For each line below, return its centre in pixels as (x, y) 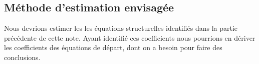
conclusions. (22, 57)
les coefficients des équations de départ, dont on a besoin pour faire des (113, 47)
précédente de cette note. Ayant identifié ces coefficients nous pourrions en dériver (130, 37)
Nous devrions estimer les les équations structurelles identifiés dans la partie (121, 28)
